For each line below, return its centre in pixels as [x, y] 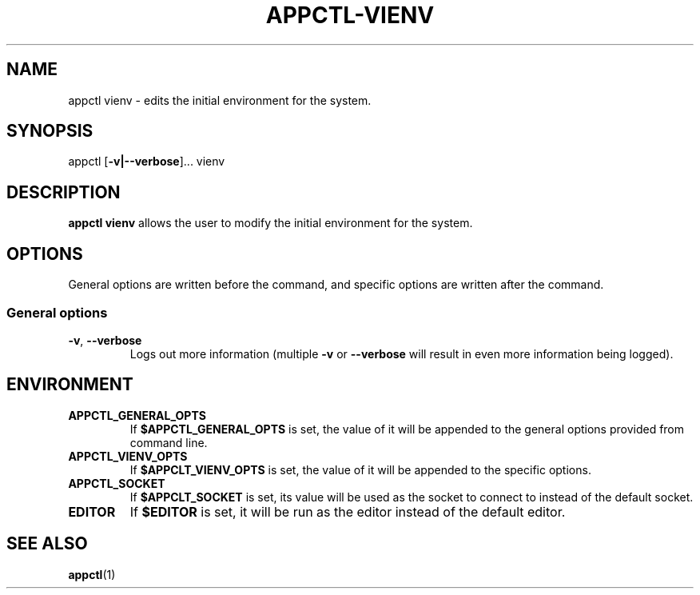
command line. [169, 442]
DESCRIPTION [64, 192]
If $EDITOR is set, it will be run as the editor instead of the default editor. [348, 511]
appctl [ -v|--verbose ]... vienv [147, 162]
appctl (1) [92, 574]
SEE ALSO [47, 544]
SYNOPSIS [50, 131]
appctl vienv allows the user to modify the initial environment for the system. [270, 223]
